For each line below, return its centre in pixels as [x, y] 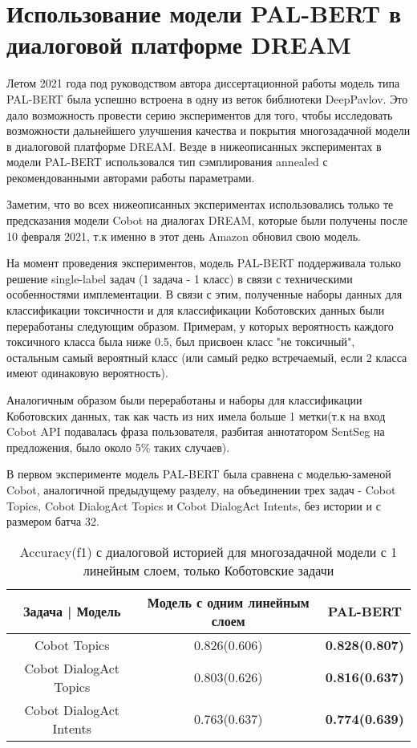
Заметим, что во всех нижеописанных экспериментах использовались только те [200, 204]
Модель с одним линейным [228, 602]
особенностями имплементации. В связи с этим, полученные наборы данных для [204, 294]
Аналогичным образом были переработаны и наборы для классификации [184, 400]
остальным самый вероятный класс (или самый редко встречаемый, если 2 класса [207, 357]
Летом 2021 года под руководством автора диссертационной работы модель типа [203, 83]
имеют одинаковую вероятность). [87, 373]
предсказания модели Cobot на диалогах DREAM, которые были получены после [207, 220]
